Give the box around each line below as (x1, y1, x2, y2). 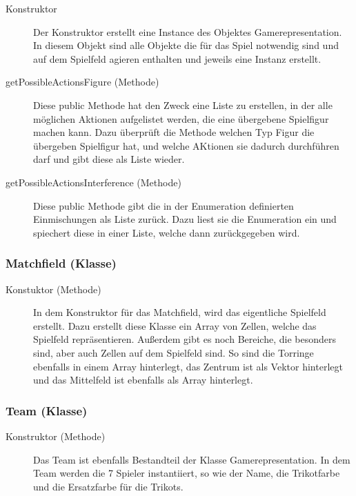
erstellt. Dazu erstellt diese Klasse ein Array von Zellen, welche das (33, 318, 317, 333)
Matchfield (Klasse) (6, 255, 117, 272)
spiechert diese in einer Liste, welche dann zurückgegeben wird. (33, 225, 300, 239)
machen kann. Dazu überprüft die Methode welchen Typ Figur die (33, 125, 315, 139)
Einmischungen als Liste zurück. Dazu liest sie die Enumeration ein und (33, 212, 337, 226)
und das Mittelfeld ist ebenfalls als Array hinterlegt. (33, 373, 253, 387)
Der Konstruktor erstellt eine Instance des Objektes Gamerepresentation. (33, 24, 342, 39)
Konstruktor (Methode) (6, 428, 106, 443)
